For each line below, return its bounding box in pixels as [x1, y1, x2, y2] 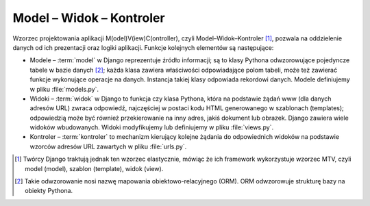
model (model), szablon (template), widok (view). [25, 164, 164, 172]
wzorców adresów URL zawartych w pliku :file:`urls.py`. [29, 142, 187, 151]
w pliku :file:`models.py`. [29, 85, 99, 93]
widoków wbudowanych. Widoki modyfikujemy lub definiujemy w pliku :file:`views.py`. [29, 123, 274, 131]
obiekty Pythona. [25, 187, 73, 195]
